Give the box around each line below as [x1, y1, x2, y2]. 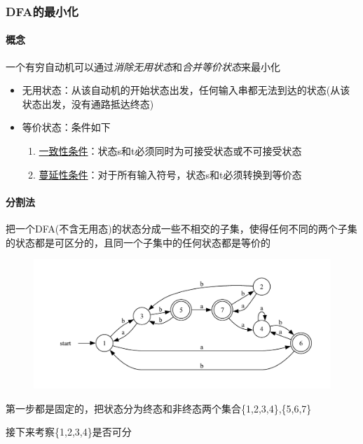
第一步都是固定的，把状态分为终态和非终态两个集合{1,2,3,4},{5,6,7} [6, 401, 312, 415]
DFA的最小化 [6, 2, 78, 20]
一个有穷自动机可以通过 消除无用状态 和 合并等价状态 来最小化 [6, 59, 280, 74]
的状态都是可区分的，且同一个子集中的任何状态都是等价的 [6, 235, 270, 249]
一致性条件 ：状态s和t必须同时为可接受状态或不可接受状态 [39, 144, 302, 158]
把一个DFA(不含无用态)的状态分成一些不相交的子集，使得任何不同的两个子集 [6, 221, 357, 235]
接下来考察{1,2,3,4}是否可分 [6, 424, 132, 439]
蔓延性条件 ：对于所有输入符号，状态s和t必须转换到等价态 [39, 167, 302, 181]
